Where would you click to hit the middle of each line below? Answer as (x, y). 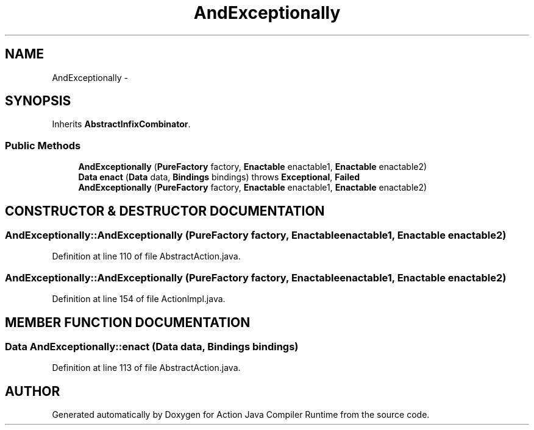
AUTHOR (33, 391)
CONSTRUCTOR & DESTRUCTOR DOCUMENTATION (165, 211)
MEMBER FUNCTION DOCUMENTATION (128, 322)
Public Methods (43, 145)
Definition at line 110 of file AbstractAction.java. (146, 256)
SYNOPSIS (38, 101)
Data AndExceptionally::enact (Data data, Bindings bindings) (152, 347)
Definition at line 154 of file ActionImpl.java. (139, 299)
